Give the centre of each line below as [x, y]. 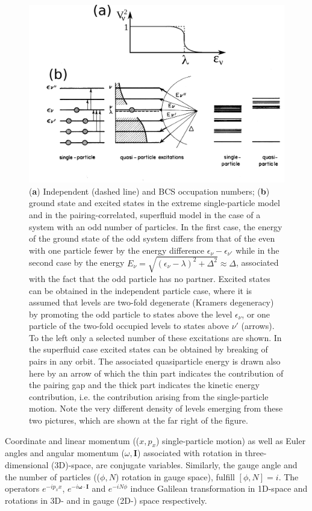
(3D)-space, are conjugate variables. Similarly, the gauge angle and [174, 465]
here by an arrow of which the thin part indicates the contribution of [156, 373]
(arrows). [258, 326]
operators [22, 488]
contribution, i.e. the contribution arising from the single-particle [149, 396]
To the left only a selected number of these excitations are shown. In [155, 337]
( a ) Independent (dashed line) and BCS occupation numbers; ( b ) [149, 191]
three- [256, 453]
